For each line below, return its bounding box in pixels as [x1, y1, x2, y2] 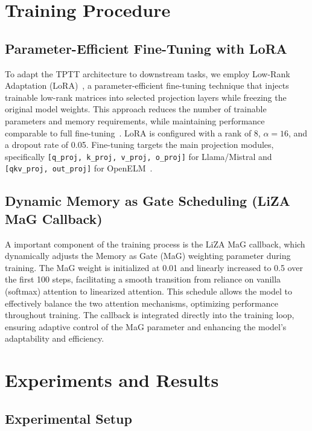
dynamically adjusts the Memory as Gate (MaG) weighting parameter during [5, 249, 291, 262]
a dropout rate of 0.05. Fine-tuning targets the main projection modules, [5, 138, 274, 151]
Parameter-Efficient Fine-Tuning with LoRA [5, 39, 287, 57]
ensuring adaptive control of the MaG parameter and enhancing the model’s [5, 320, 287, 333]
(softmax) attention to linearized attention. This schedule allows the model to [5, 285, 292, 298]
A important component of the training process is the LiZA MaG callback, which [5, 237, 305, 250]
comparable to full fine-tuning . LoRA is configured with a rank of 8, [5, 126, 261, 139]
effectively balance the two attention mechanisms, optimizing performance [5, 296, 278, 309]
